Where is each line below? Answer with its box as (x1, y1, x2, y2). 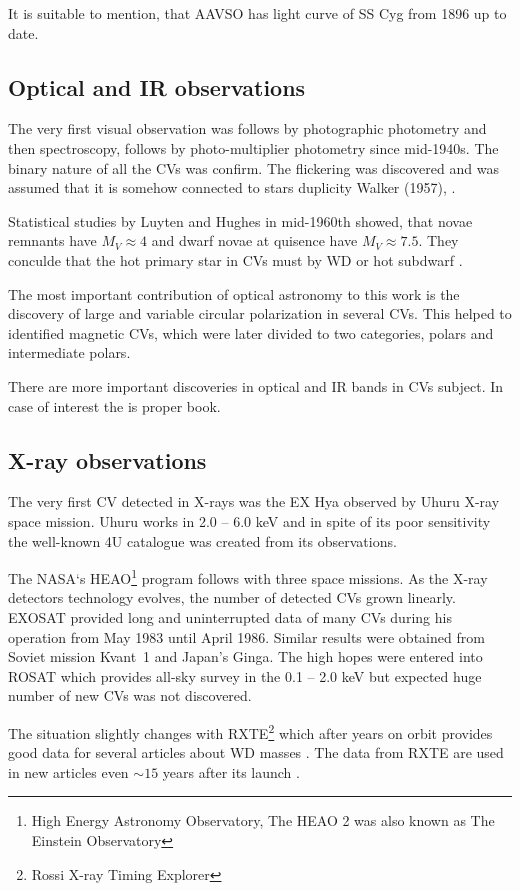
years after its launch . (162, 761, 300, 782)
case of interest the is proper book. (8, 395, 221, 416)
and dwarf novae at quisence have (151, 230, 358, 251)
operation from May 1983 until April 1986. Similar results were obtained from (8, 626, 485, 647)
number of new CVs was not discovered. (8, 685, 252, 706)
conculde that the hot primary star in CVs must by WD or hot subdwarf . (8, 249, 463, 270)
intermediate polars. (8, 342, 131, 363)
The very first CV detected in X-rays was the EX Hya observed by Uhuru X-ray (8, 491, 500, 512)
